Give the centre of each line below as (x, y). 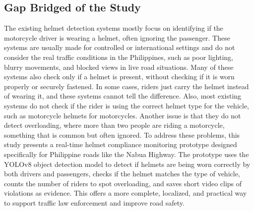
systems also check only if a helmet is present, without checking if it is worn (119, 77)
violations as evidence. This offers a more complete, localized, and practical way (126, 193)
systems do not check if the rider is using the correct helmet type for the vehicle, (127, 105)
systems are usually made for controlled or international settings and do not (120, 47)
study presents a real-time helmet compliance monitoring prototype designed (121, 144)
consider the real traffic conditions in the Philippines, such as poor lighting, (119, 57)
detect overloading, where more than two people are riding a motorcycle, (114, 125)
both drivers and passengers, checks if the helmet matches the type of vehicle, (122, 174)
